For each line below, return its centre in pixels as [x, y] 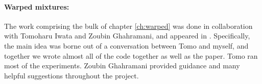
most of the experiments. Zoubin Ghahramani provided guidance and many [122, 66]
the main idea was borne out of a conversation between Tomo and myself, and [126, 45]
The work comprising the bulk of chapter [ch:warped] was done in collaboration [128, 26]
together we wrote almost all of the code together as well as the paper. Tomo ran [131, 55]
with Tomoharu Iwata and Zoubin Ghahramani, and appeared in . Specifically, [127, 36]
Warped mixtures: [37, 6]
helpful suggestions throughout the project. [72, 75]
